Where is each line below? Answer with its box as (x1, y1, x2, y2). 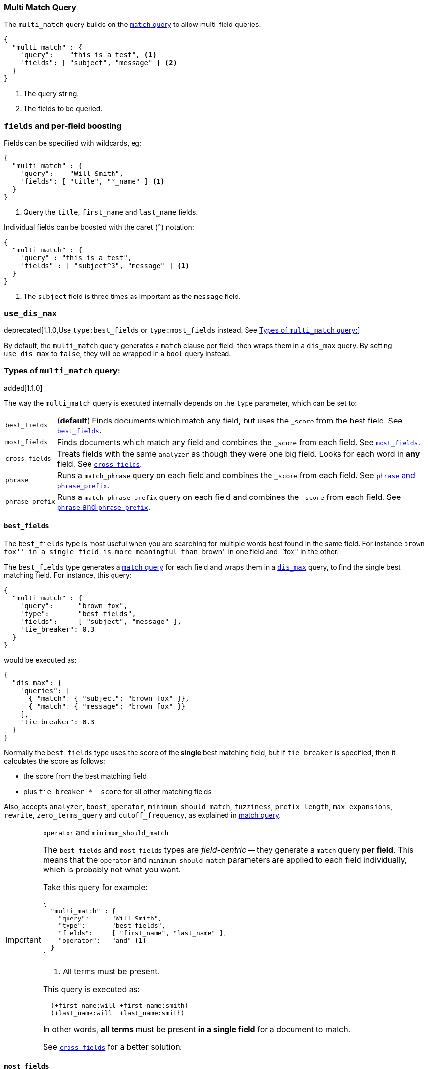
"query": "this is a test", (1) (20, 51, 157, 59)
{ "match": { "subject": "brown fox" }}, (28, 694, 190, 702)
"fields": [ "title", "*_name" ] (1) (20, 177, 165, 186)
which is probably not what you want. (43, 864, 181, 874)
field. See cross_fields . (57, 458, 142, 469)
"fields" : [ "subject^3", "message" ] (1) (20, 262, 190, 270)
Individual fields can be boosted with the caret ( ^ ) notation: (4, 223, 194, 232)
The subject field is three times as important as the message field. (23, 292, 241, 301)
